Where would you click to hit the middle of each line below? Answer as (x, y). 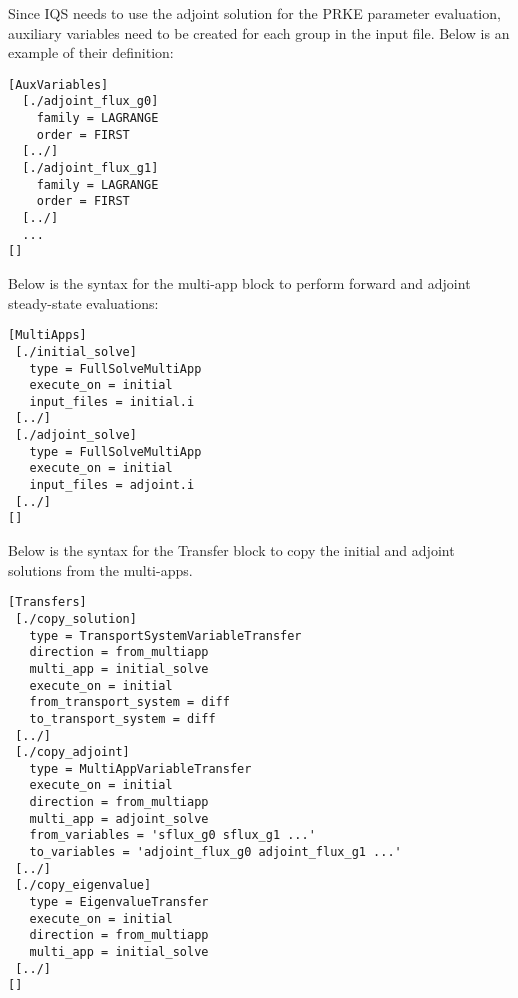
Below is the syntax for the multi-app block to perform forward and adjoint (239, 283)
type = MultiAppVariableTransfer (140, 768)
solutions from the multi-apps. (100, 569)
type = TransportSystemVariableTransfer (165, 635)
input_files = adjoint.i (112, 485)
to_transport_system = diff (122, 718)
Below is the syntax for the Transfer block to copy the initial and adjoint (231, 550)
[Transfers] (47, 602)
